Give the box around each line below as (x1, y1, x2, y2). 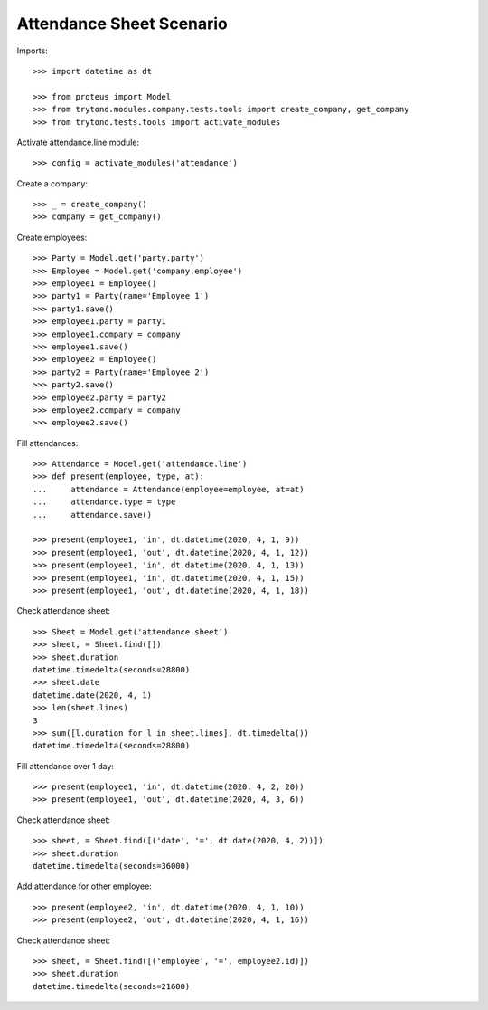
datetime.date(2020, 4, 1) (33, 690, 153, 700)
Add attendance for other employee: (16, 881, 153, 891)
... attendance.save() (33, 510, 153, 519)
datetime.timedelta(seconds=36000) (33, 861, 191, 872)
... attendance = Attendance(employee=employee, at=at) (33, 484, 305, 494)
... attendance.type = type (33, 497, 176, 507)
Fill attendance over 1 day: (16, 760, 115, 771)
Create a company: (16, 177, 88, 189)
